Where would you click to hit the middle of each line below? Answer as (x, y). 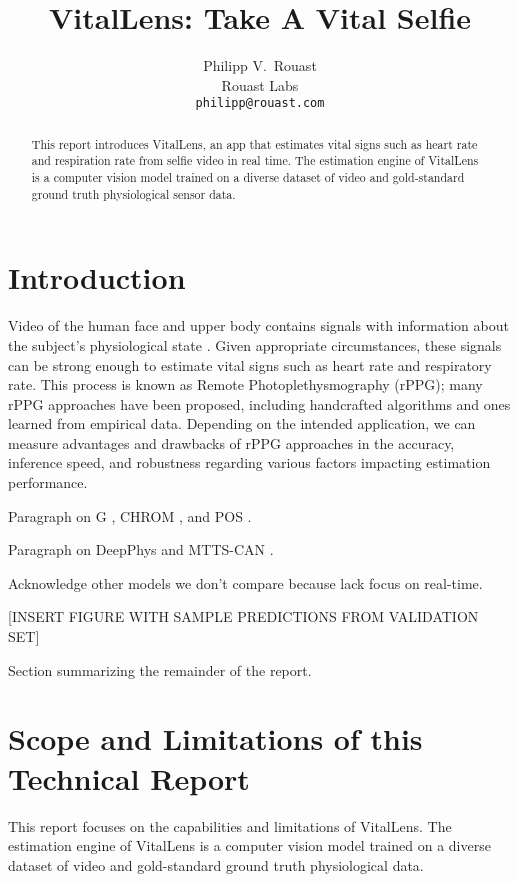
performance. (48, 482)
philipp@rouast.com (260, 103)
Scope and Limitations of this (215, 738)
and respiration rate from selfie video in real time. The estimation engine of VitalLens (255, 160)
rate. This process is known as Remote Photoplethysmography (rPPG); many (245, 384)
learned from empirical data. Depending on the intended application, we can (242, 423)
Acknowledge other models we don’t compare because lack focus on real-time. (245, 582)
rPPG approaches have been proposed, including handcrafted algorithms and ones (259, 403)
